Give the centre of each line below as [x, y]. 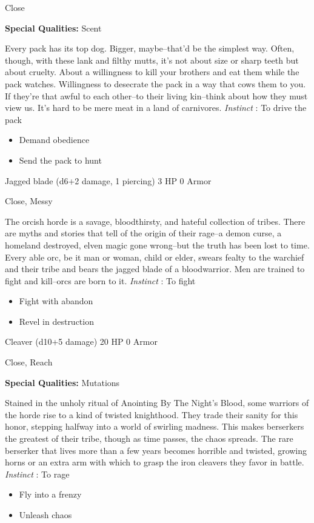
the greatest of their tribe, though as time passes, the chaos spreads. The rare [149, 438]
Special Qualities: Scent [53, 28]
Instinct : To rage [37, 474]
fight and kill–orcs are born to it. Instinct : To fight [100, 280]
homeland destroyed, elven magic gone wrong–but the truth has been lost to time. [157, 245]
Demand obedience [54, 140]
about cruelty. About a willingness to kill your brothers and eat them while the [152, 72]
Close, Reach [29, 362]
